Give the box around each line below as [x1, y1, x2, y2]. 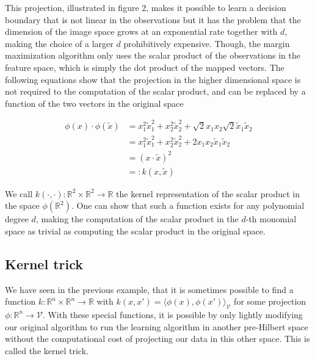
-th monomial [245, 212, 297, 225]
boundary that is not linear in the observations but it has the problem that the [5, 13, 301, 26]
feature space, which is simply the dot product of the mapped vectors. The [5, 60, 284, 73]
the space [5, 199, 40, 212]
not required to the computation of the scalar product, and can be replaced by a [5, 85, 306, 98]
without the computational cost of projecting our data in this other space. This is [5, 332, 310, 345]
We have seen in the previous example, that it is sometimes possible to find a [5, 283, 294, 296]
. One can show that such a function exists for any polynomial [71, 199, 305, 212]
